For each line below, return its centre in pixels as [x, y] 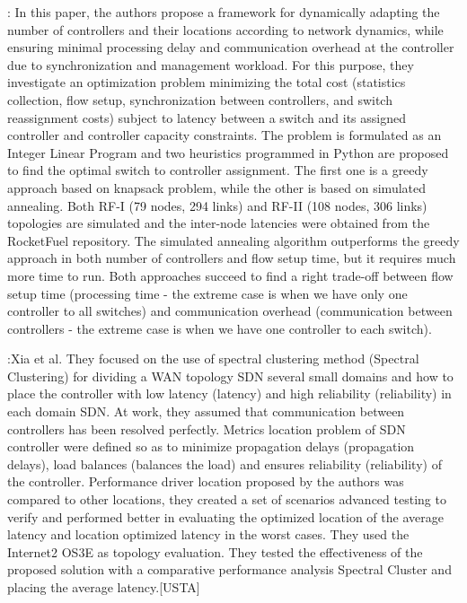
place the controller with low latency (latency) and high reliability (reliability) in [229, 393]
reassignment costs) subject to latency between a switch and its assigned [207, 117]
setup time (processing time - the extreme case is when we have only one [207, 293]
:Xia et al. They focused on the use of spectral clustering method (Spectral [213, 358]
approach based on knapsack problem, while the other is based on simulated [217, 187]
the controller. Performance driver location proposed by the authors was [206, 481]
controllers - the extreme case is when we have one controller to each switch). [220, 328]
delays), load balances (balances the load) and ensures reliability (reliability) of [225, 463]
